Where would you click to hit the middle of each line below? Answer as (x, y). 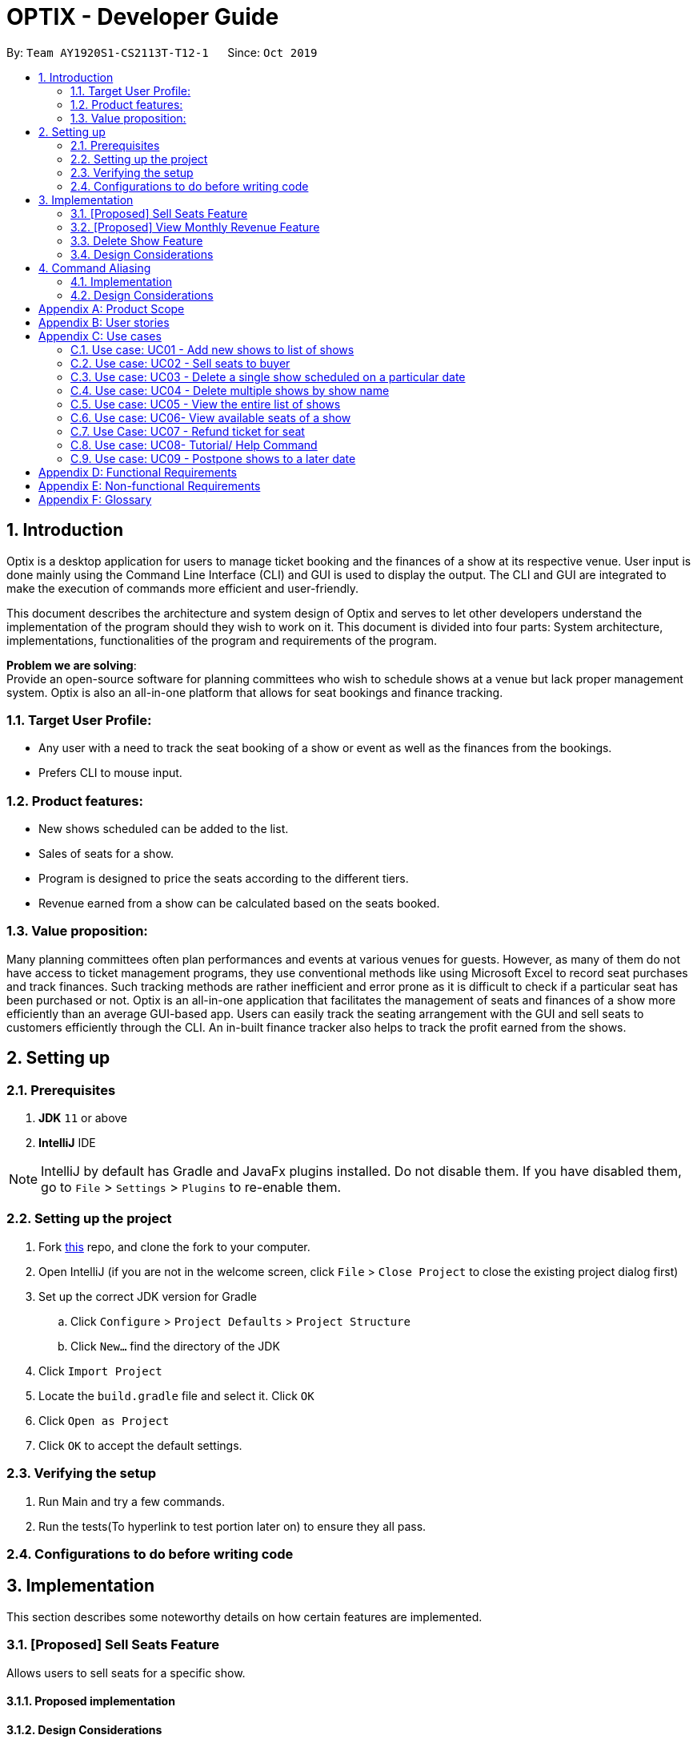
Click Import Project (100, 1371)
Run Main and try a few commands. (132, 1501)
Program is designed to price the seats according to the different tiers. (224, 879)
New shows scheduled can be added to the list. (164, 829)
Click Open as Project (104, 1420)
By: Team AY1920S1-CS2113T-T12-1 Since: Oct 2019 (162, 52)
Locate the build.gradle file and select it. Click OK (176, 1395)
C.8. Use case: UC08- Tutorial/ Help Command (194, 445)
